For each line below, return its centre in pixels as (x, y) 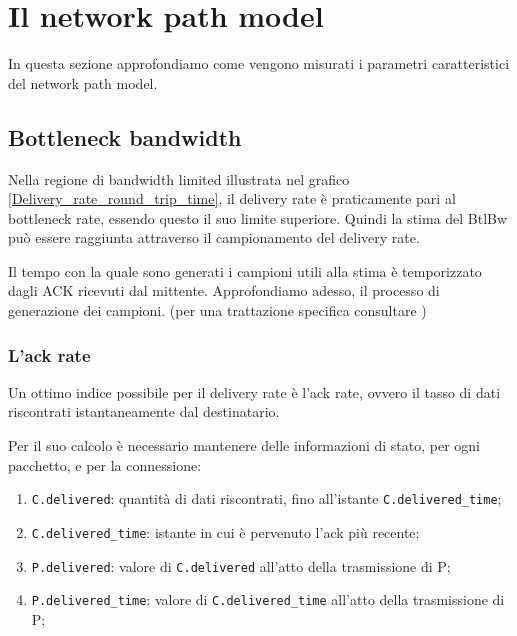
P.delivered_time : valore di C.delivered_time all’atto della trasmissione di (268, 599)
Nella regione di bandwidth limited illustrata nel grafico (179, 178)
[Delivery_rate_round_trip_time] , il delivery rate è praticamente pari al (232, 198)
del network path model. (83, 82)
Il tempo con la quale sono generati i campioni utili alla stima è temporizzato (245, 270)
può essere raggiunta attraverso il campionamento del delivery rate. (214, 237)
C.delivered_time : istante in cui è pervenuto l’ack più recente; (225, 531)
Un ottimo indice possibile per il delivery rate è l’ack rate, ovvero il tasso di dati (254, 391)
